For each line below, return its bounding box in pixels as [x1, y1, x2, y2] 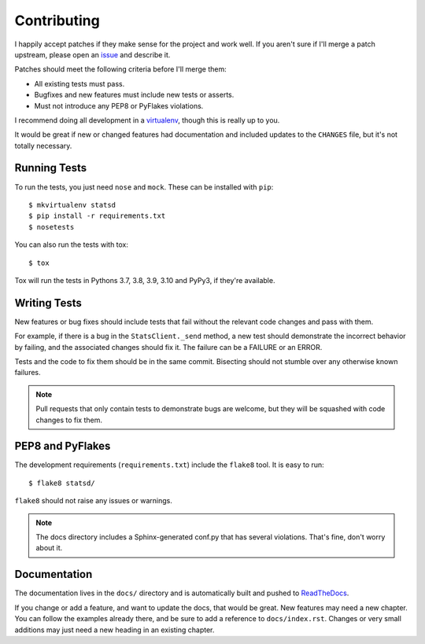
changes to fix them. [35, 415, 102, 425]
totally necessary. [14, 141, 72, 150]
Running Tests [14, 161, 87, 175]
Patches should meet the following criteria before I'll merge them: [14, 64, 227, 74]
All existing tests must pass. [34, 79, 125, 88]
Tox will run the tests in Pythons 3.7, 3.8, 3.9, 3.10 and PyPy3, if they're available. [14, 275, 275, 285]
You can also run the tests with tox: [14, 240, 129, 249]
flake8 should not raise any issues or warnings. [14, 496, 172, 506]
